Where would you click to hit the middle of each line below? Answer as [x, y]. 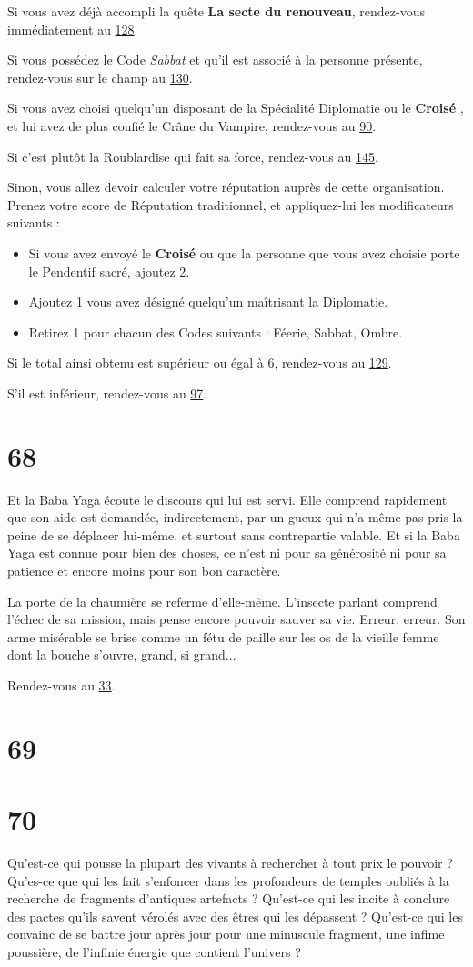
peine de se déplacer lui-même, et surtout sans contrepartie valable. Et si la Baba [234, 534]
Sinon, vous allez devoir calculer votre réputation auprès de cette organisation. [226, 187]
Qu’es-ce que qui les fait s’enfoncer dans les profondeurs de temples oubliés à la [228, 880]
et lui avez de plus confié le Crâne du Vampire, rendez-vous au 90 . [192, 125]
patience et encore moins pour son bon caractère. [144, 570]
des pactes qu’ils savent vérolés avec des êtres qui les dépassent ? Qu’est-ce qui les [235, 916]
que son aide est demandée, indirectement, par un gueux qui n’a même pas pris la [235, 517]
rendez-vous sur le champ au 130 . [100, 77]
